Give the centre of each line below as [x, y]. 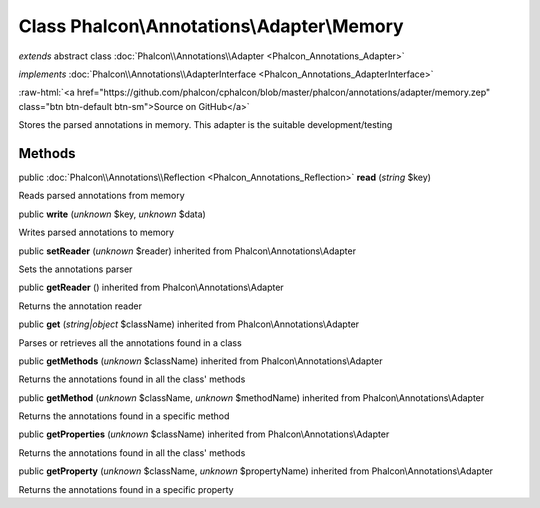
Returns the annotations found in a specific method [124, 416]
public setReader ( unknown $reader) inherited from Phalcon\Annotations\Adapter [187, 251]
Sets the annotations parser [75, 269]
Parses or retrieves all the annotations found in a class [130, 342]
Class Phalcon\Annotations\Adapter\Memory [211, 26]
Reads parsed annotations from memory [101, 196]
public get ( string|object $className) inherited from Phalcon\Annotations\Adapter [189, 324]
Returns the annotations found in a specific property [126, 489]
